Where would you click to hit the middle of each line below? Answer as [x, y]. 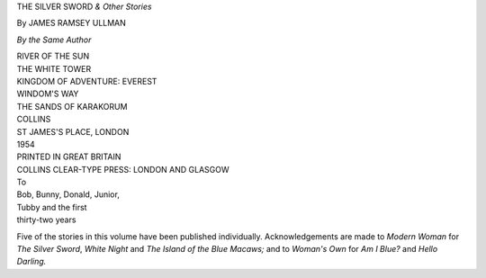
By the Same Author [54, 40]
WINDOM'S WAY [48, 94]
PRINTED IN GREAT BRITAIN [69, 157]
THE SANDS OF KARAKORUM [72, 106]
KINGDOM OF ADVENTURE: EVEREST [87, 81]
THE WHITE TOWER [54, 68]
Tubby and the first [52, 207]
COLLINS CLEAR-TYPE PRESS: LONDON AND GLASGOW [123, 169]
